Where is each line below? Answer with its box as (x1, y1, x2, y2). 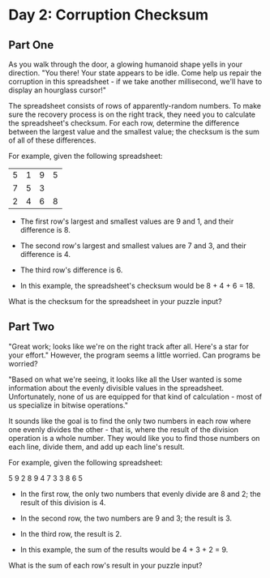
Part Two (8, 320, 55, 334)
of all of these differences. (8, 135, 96, 145)
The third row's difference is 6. (19, 265, 123, 275)
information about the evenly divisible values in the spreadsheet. (8, 383, 225, 392)
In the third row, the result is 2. (19, 529, 122, 538)
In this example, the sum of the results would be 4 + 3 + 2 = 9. (19, 545, 229, 554)
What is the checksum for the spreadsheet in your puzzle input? (8, 297, 222, 306)
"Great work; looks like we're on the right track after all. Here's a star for (8, 341, 250, 351)
